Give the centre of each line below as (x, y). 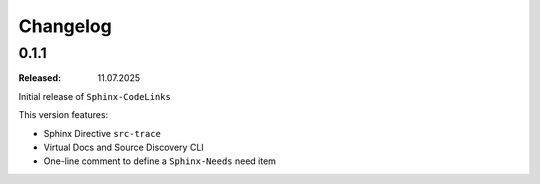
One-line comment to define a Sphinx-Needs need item (160, 161)
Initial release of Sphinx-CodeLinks (95, 96)
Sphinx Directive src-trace (102, 133)
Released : (40, 78)
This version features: (63, 115)
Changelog (65, 26)
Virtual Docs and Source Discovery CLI (123, 147)
